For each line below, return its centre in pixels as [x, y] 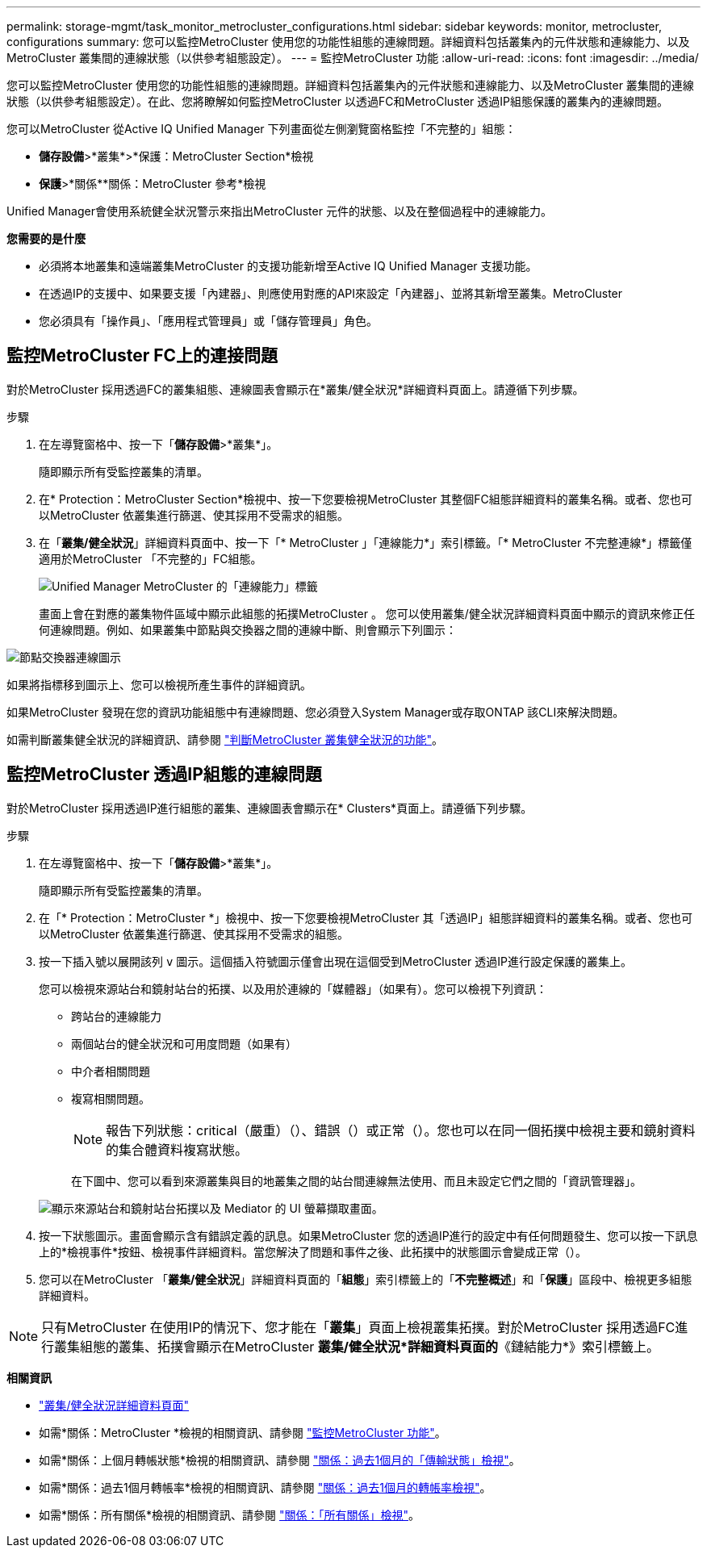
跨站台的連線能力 [116, 1016]
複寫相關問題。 [111, 1098]
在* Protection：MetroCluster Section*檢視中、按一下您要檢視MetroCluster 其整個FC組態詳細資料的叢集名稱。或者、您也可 [366, 499]
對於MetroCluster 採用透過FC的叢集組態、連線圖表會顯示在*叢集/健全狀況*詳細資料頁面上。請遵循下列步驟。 [295, 389]
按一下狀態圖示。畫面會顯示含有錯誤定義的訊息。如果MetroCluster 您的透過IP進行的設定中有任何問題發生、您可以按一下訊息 [368, 1235]
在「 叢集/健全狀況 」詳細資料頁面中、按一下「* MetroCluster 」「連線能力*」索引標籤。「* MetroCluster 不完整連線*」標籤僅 [366, 542]
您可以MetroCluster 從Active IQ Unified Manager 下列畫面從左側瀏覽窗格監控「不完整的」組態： [261, 129]
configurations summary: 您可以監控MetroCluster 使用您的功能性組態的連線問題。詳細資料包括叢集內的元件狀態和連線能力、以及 [348, 42]
